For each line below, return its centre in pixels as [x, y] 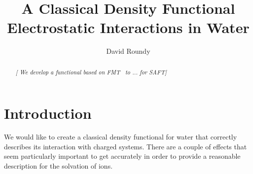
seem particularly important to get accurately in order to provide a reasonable [122, 156]
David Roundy [128, 51]
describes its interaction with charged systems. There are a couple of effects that [126, 146]
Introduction [48, 113]
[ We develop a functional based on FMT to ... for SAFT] [91, 72]
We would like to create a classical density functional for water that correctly [121, 137]
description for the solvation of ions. [58, 166]
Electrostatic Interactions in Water [128, 27]
